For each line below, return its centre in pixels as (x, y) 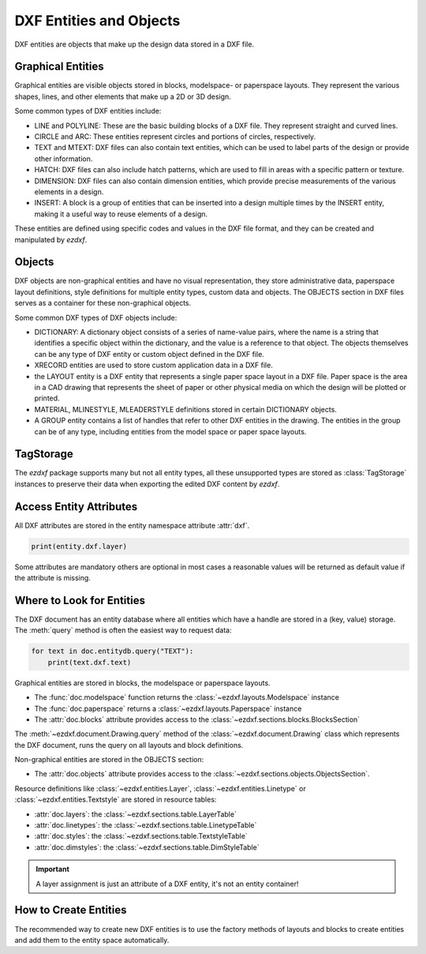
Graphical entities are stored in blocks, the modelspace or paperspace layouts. (143, 682)
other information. (64, 159)
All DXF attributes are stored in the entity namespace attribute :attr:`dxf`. (132, 525)
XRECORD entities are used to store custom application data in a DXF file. (154, 365)
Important (53, 869)
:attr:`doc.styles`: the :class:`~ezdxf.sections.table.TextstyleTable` (141, 836)
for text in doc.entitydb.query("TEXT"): (112, 651)
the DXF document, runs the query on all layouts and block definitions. (129, 745)
